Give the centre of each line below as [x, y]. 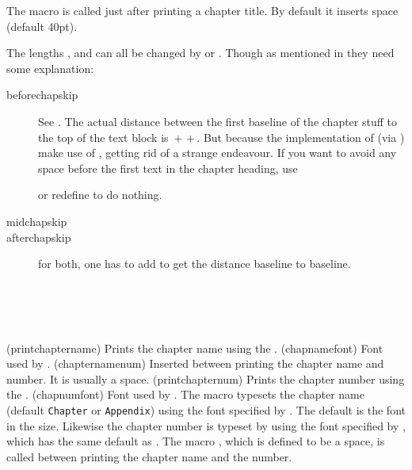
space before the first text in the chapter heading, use [168, 168]
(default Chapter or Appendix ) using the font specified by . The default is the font [206, 409]
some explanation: [50, 68]
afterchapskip [39, 237]
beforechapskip [42, 95]
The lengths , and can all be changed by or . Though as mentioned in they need [200, 53]
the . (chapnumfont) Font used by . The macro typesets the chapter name [185, 394]
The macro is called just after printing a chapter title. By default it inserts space [202, 10]
